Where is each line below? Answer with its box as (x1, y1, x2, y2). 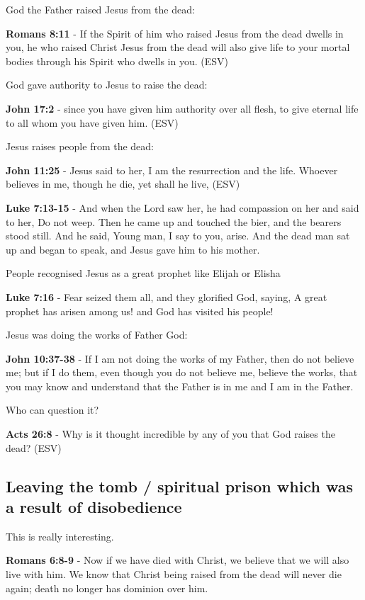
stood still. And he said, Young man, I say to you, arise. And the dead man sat (6, 228, 350, 243)
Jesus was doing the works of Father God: (6, 327, 188, 342)
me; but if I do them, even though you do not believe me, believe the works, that (6, 365, 358, 380)
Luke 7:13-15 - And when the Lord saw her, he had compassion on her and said (6, 200, 359, 215)
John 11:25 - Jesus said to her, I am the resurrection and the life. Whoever (6, 162, 338, 177)
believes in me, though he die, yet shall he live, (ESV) (6, 176, 240, 191)
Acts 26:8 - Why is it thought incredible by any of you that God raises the (6, 426, 335, 441)
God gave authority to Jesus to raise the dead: (6, 77, 208, 92)
